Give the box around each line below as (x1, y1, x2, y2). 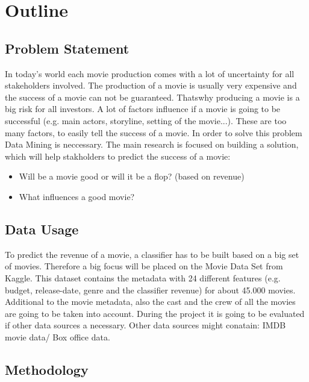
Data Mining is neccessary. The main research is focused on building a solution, (5, 138, 299, 151)
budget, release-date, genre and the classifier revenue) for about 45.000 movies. (5, 283, 296, 296)
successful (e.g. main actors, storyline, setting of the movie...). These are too (5, 114, 287, 127)
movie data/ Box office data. (5, 330, 110, 343)
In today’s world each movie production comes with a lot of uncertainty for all (5, 67, 295, 80)
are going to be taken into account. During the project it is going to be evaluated (5, 307, 305, 319)
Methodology (5, 360, 89, 378)
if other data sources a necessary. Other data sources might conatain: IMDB (5, 319, 286, 331)
